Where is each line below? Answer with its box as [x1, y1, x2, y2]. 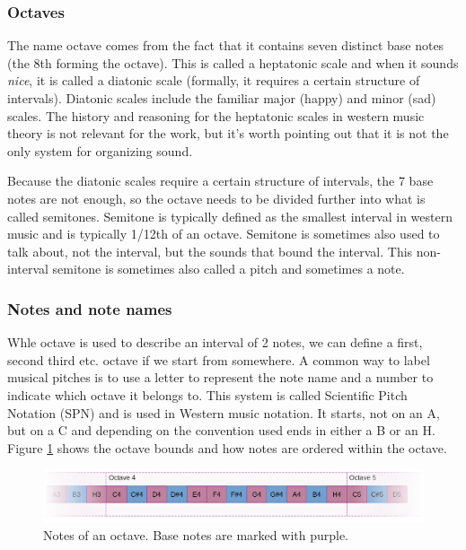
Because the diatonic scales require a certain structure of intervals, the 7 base [7, 171, 434, 190]
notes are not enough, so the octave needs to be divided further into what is [7, 188, 426, 207]
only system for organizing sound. [7, 141, 193, 160]
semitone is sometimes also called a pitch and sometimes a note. [52, 259, 405, 278]
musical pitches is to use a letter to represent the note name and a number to [7, 368, 434, 387]
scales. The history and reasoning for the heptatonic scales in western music [7, 106, 425, 125]
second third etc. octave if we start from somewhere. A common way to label [7, 350, 430, 369]
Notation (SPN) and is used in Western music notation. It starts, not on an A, [7, 403, 440, 422]
